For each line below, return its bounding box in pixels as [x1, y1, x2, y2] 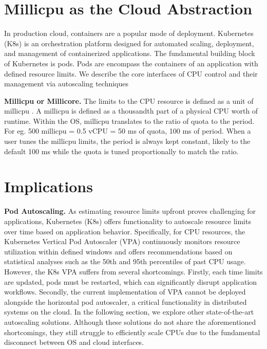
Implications [4, 176, 93, 197]
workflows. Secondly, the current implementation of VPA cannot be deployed [4, 286, 246, 297]
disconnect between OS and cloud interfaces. [4, 337, 144, 347]
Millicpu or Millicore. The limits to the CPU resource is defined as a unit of [4, 95, 254, 106]
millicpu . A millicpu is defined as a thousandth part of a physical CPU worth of [4, 105, 258, 116]
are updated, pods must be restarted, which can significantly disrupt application [4, 276, 257, 287]
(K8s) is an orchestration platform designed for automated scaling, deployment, [4, 38, 254, 48]
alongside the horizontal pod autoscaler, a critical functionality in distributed [4, 296, 247, 307]
